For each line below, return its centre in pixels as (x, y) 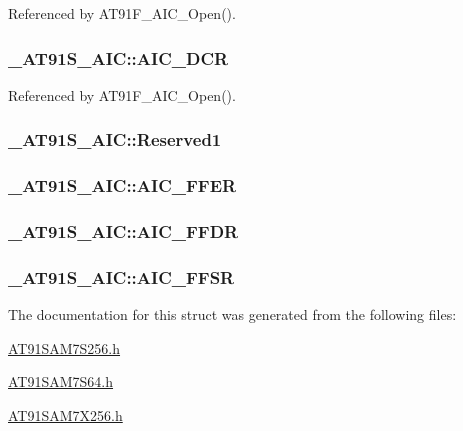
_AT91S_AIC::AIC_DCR (118, 57)
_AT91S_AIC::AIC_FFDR (123, 231)
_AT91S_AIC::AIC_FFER (122, 185)
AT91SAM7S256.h (64, 347)
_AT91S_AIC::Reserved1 (115, 139)
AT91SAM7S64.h (61, 381)
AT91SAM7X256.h (65, 414)
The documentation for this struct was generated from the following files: (232, 314)
